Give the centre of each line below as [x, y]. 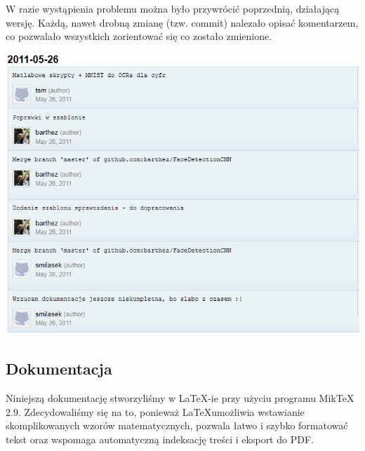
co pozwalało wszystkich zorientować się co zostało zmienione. [139, 36]
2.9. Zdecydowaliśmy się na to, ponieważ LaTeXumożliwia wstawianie [155, 411]
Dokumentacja [59, 369]
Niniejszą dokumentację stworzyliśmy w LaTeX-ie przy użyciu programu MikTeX [180, 398]
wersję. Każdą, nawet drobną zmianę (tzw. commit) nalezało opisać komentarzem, [182, 22]
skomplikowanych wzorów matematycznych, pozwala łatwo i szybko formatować [177, 425]
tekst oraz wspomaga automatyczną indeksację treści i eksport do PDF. [160, 439]
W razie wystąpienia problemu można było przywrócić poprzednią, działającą [173, 8]
